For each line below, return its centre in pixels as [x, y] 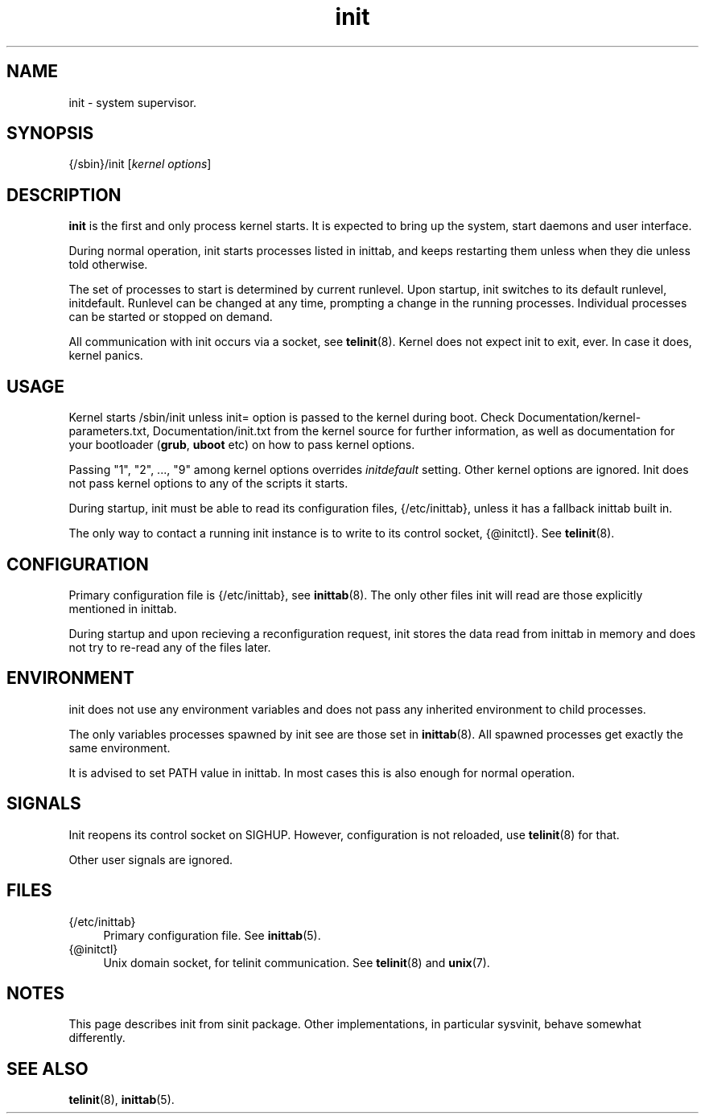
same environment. [120, 747]
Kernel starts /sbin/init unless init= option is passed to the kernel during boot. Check [292, 418]
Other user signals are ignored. [151, 859]
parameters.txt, [109, 431]
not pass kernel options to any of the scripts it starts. [208, 484]
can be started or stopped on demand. [171, 317]
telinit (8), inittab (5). [122, 1100]
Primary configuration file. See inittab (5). [212, 935]
